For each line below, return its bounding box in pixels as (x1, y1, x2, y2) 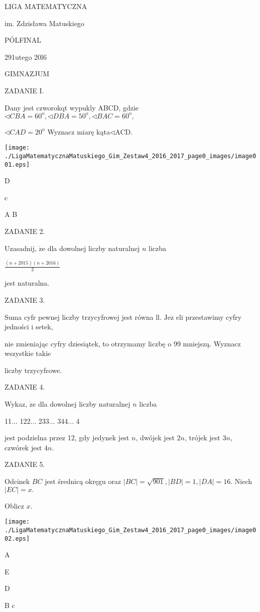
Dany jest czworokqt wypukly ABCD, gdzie (5, 102, 139, 112)
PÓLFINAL (5, 35, 42, 45)
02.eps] (5, 535, 30, 542)
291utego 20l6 (5, 51, 47, 62)
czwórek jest (5, 442, 42, 452)
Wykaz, (5, 399, 28, 409)
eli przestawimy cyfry (176, 311, 241, 322)
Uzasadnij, (5, 242, 37, 253)
